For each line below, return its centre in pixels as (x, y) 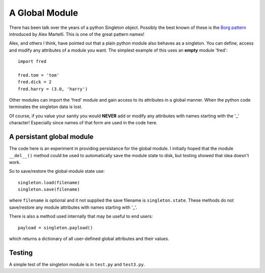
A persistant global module (51, 137)
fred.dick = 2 (35, 82)
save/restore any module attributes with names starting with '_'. (73, 207)
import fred (32, 62)
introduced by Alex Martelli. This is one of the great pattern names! (77, 34)
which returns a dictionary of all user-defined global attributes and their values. (89, 239)
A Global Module (44, 13)
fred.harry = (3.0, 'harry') (53, 89)
